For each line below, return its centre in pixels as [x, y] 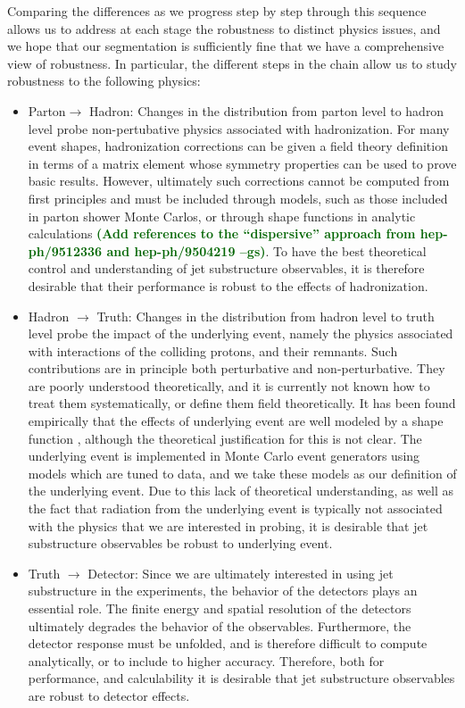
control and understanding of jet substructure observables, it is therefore [226, 268]
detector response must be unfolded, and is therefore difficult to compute [228, 643]
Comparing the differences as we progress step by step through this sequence [217, 11]
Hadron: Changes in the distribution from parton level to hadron [267, 110]
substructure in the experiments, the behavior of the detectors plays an [223, 591]
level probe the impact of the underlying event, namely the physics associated [241, 333]
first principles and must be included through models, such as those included [238, 198]
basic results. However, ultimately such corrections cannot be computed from [239, 181]
